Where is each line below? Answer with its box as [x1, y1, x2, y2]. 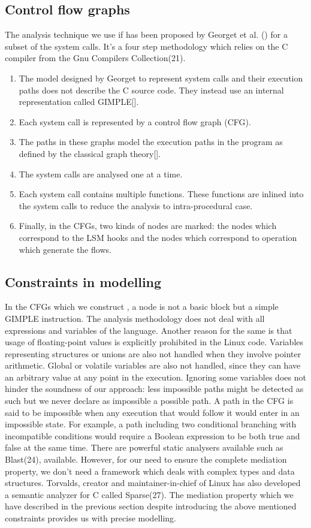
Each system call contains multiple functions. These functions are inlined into [19, 188, 304, 200]
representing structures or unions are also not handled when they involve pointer [5, 347, 301, 360]
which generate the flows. [19, 243, 111, 255]
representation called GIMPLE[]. [19, 95, 139, 108]
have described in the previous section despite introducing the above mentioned [5, 500, 297, 512]
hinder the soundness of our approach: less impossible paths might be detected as [5, 382, 304, 395]
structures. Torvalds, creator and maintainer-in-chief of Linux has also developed [5, 476, 301, 489]
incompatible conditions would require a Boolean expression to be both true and [5, 429, 300, 442]
